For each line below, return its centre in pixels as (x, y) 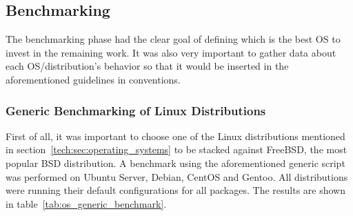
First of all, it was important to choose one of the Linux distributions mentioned (175, 136)
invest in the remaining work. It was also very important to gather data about (171, 52)
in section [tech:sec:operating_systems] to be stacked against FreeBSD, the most (176, 149)
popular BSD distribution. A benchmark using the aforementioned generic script (175, 163)
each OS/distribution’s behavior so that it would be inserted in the (147, 66)
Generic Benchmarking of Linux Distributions (136, 110)
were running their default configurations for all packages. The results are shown (176, 190)
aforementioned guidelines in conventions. (93, 79)
